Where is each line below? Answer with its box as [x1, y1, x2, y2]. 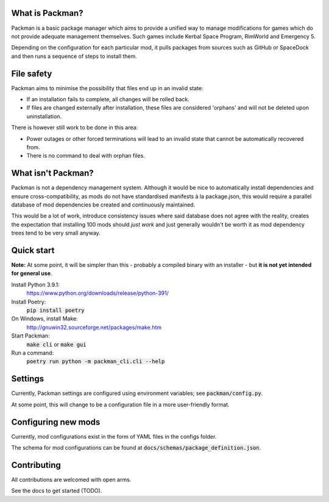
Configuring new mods [11, 417, 101, 427]
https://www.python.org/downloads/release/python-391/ [26, 289, 169, 297]
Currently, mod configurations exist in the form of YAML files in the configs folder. [11, 433, 217, 440]
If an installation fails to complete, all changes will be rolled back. [26, 95, 190, 103]
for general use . [11, 270, 52, 277]
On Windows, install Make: [11, 315, 79, 322]
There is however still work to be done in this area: [11, 124, 138, 131]
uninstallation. [26, 113, 62, 120]
